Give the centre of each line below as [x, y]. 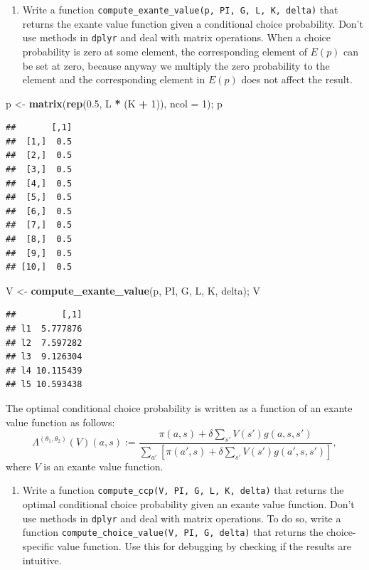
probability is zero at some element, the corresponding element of [165, 51]
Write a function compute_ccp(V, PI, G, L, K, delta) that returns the [183, 490]
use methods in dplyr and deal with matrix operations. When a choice [176, 37]
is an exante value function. [103, 466]
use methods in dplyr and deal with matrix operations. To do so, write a [182, 518]
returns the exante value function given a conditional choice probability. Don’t [193, 23]
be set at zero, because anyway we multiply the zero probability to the [176, 65]
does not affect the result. [297, 79]
